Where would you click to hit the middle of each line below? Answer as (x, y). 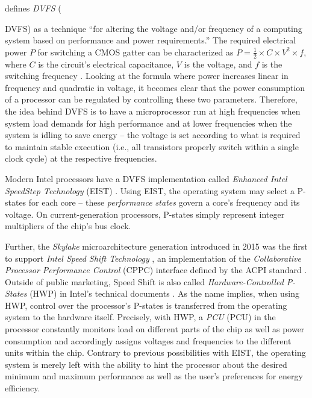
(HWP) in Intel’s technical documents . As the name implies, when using (164, 293)
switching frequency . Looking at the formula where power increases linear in (147, 76)
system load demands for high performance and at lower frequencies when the (148, 123)
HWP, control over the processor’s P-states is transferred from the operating (146, 305)
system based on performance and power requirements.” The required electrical (151, 40)
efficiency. (23, 388)
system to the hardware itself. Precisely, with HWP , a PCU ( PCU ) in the (140, 317)
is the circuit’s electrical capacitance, (106, 64)
